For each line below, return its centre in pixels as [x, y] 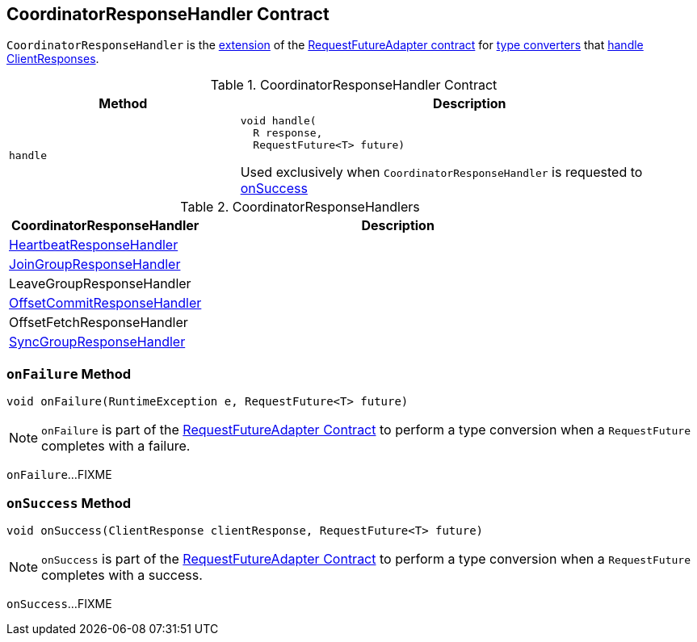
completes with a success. [122, 575]
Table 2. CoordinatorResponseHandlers [300, 207]
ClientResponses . [53, 59]
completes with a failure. [116, 446]
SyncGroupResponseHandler [97, 342]
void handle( [278, 121]
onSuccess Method [69, 503]
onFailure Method [69, 373]
